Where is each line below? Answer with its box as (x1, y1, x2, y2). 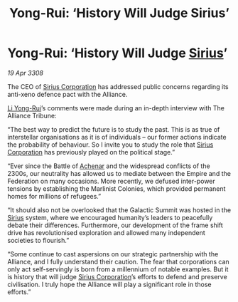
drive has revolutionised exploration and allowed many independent (7, 228, 206, 236)
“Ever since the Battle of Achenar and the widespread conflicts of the (7, 162, 211, 170)
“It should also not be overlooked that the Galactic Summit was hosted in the (7, 205, 232, 214)
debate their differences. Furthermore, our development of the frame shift (7, 221, 224, 229)
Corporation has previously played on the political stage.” (7, 147, 175, 156)
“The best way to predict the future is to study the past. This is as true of (7, 125, 220, 133)
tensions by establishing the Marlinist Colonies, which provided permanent (7, 184, 226, 193)
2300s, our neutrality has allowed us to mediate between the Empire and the (7, 169, 231, 177)
